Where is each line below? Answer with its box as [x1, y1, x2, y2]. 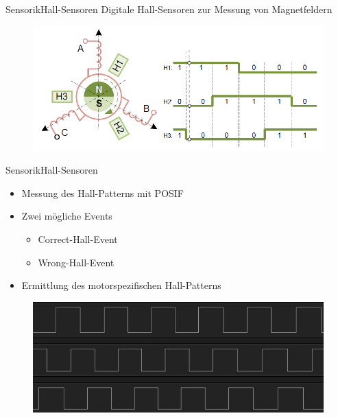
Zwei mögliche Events [21, 209, 112, 223]
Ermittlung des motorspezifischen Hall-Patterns [21, 278, 221, 292]
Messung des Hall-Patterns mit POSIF [21, 185, 184, 200]
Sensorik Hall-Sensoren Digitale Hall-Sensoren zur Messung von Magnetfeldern [5, 2, 333, 16]
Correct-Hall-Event [38, 231, 118, 246]
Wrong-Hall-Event [38, 255, 114, 269]
